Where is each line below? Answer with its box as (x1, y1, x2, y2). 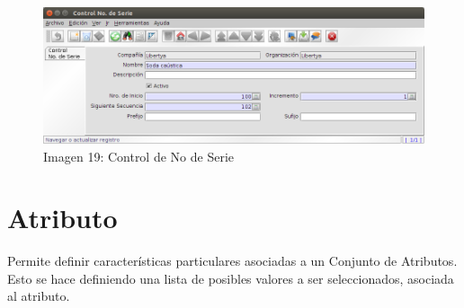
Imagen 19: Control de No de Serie (43, 146, 235, 165)
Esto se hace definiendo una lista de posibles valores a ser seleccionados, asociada (7, 268, 454, 287)
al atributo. (7, 286, 70, 305)
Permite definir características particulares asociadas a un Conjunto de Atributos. (7, 251, 458, 270)
